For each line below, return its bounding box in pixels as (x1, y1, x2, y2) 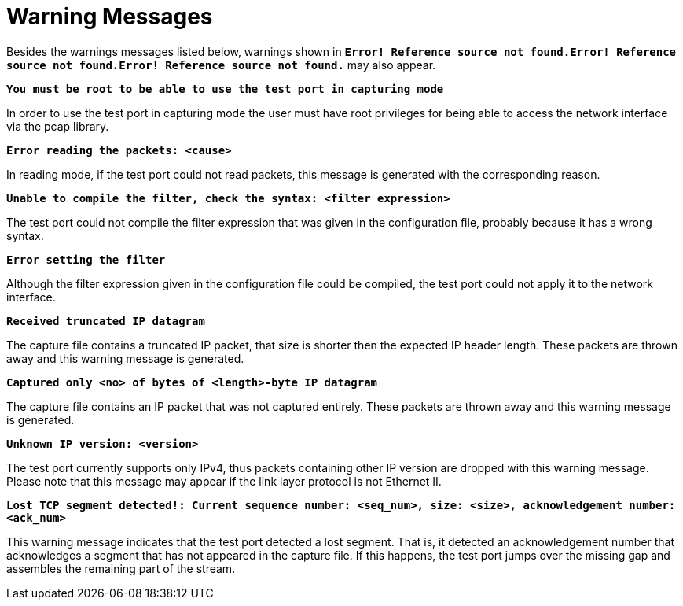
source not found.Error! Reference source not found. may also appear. (6, 57, 436, 72)
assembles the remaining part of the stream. (6, 561, 236, 575)
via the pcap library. (6, 119, 109, 133)
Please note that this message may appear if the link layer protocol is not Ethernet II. (6, 474, 442, 488)
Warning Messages (6, 3, 213, 30)
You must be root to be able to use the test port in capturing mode (6, 82, 444, 95)
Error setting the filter (6, 253, 166, 266)
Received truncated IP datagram (6, 314, 205, 327)
